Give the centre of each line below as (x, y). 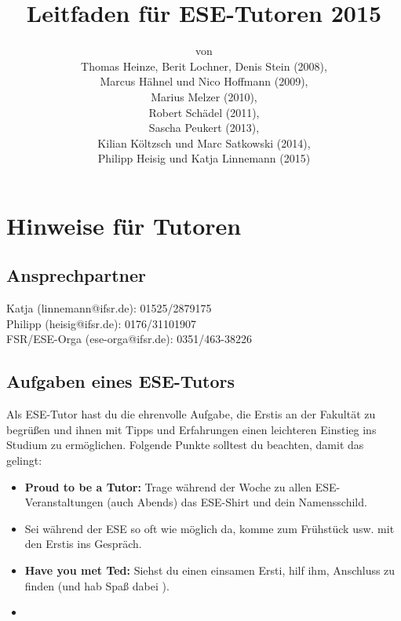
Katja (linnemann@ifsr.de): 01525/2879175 (109, 308)
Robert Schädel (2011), (204, 112)
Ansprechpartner (77, 275)
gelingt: (24, 460)
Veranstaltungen (64, 502)
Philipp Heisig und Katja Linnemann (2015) (204, 158)
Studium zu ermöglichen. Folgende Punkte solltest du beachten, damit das (185, 445)
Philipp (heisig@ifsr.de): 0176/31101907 (101, 323)
